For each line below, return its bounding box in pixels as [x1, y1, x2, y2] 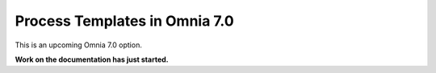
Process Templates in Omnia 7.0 [15, 12, 234, 30]
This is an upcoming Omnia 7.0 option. [15, 40, 143, 50]
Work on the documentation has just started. [15, 55, 169, 64]
